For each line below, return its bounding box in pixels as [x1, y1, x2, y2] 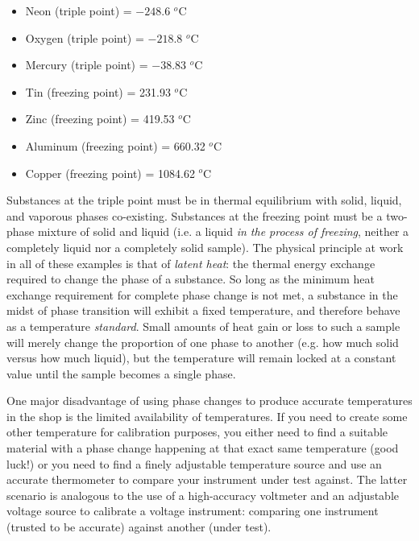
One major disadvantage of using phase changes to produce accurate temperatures [6, 392, 413, 409]
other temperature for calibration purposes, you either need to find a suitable [6, 423, 388, 440]
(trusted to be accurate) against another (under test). [6, 518, 272, 535]
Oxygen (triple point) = [25, 29, 144, 46]
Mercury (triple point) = [25, 56, 148, 73]
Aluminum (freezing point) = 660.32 [25, 137, 205, 154]
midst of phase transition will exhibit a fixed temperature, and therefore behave [6, 302, 400, 319]
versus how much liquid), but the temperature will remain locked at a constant [6, 349, 396, 366]
